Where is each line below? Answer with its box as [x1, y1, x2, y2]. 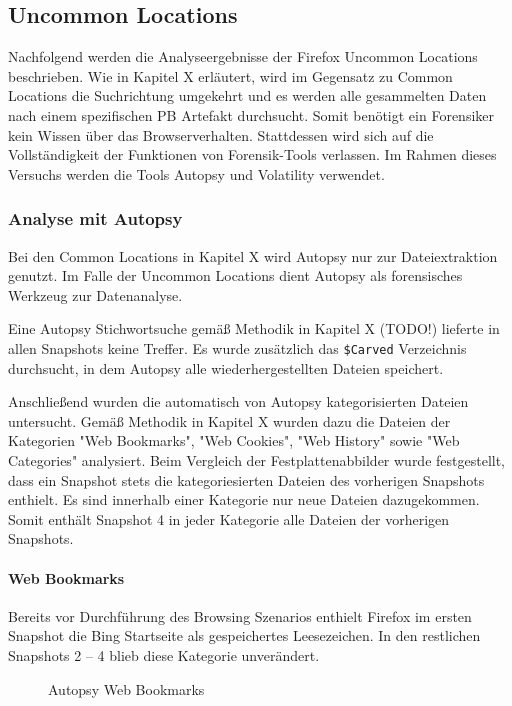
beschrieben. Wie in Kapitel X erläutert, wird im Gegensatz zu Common [8, 65, 453, 86]
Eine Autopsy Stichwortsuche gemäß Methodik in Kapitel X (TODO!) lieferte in [8, 318, 500, 339]
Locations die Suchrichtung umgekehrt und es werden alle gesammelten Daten [8, 85, 487, 106]
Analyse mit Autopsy [8, 206, 183, 231]
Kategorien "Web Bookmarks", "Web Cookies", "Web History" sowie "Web [8, 430, 460, 451]
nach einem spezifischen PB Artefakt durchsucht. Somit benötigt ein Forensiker [8, 104, 494, 125]
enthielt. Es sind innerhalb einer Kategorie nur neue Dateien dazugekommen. [8, 489, 480, 510]
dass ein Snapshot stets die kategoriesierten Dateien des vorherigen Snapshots [8, 469, 485, 490]
